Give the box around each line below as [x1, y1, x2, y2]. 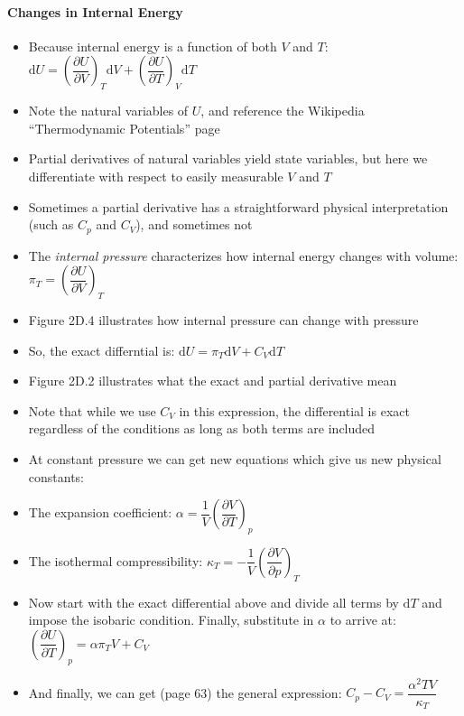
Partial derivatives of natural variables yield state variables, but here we [28, 149, 428, 168]
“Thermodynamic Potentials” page [28, 118, 220, 137]
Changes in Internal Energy [7, 2, 183, 21]
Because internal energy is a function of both [28, 36, 277, 55]
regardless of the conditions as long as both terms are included [28, 419, 376, 438]
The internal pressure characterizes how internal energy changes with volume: [28, 246, 459, 265]
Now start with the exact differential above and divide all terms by [28, 592, 399, 611]
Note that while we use [28, 401, 156, 420]
